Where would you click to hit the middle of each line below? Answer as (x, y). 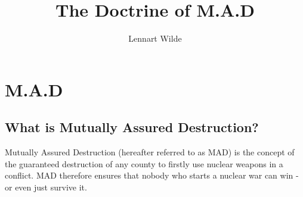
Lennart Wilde (155, 38)
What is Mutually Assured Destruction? (132, 127)
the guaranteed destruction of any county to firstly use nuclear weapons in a (144, 163)
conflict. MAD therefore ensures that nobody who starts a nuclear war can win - (152, 175)
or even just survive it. (46, 187)
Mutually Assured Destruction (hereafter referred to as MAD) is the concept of (150, 152)
